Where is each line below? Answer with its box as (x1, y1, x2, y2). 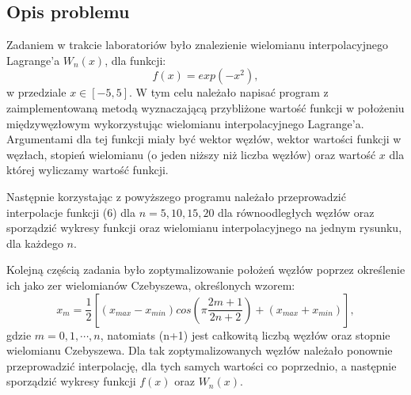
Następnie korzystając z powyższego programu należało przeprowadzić (6, 188, 346, 204)
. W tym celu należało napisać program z (129, 84, 329, 101)
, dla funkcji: (105, 51, 166, 68)
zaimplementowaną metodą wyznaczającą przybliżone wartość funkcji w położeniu (6, 99, 405, 116)
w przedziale (6, 84, 67, 101)
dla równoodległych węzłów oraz (218, 203, 375, 220)
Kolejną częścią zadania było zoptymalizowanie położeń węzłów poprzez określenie (6, 261, 405, 278)
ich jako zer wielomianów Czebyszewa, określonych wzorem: (6, 276, 295, 293)
